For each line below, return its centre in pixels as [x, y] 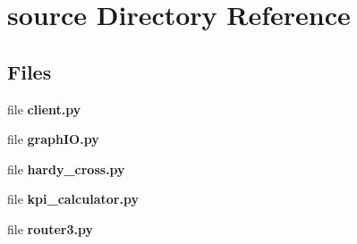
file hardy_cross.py [66, 168]
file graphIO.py [53, 139]
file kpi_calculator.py [73, 199]
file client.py [44, 109]
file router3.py [50, 228]
